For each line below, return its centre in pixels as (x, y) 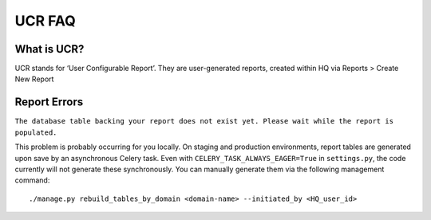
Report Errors (49, 102)
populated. (36, 132)
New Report (34, 79)
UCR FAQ (45, 21)
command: (32, 180)
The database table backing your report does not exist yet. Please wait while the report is (204, 121)
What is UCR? (49, 49)
